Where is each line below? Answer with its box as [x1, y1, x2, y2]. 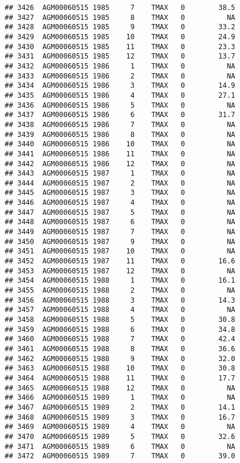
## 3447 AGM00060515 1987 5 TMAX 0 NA [5, 208, 235, 217]
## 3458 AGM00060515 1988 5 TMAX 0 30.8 [5, 315, 235, 324]
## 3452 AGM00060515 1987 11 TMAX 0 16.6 [5, 257, 235, 266]
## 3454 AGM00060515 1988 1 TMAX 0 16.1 [5, 276, 235, 285]
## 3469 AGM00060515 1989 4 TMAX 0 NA [5, 423, 235, 431]
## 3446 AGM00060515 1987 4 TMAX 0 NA [5, 198, 235, 207]
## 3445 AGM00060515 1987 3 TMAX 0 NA [5, 188, 235, 197]
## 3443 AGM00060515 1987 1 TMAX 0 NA [5, 169, 235, 178]
